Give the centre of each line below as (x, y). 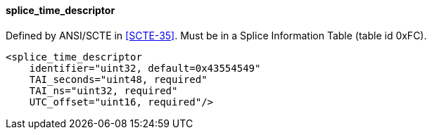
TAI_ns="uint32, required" (103, 90)
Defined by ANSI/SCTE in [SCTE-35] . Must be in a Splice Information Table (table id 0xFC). (216, 35)
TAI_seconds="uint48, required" (118, 79)
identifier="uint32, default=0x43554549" (145, 68)
